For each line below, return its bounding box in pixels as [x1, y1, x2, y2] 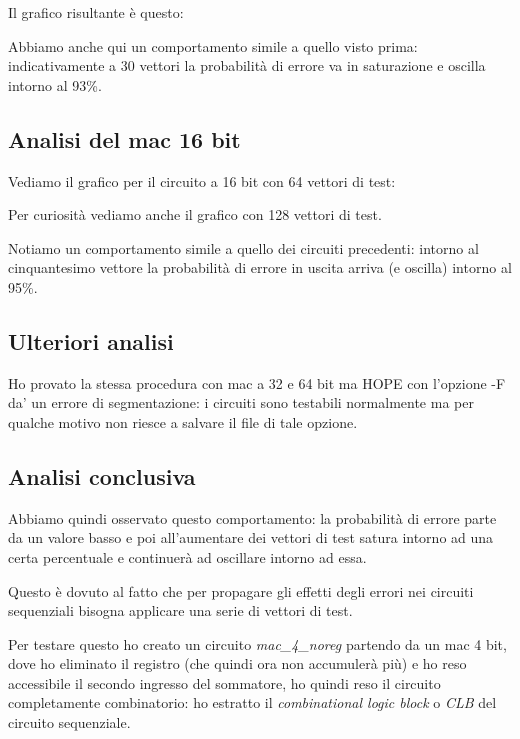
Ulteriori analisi [8, 325, 174, 356]
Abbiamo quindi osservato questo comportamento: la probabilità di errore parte [8, 507, 497, 528]
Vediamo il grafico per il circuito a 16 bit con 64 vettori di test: [8, 170, 396, 191]
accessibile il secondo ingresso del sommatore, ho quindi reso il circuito [8, 672, 441, 693]
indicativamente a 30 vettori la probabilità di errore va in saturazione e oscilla [8, 55, 486, 76]
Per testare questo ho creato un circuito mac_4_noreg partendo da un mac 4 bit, [8, 633, 507, 654]
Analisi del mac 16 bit [8, 123, 241, 154]
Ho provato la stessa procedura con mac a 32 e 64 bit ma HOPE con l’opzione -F [8, 372, 506, 393]
